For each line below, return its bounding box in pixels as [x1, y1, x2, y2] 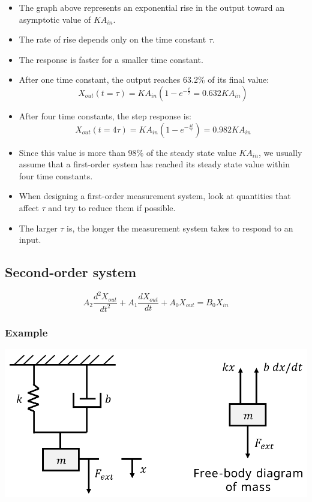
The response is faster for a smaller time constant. [19, 53, 203, 65]
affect [19, 201, 39, 214]
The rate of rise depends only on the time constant [19, 33, 206, 46]
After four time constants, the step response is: [19, 109, 191, 122]
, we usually [258, 146, 302, 158]
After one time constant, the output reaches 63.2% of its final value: [19, 73, 269, 86]
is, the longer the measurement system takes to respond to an [67, 221, 293, 234]
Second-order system [5, 263, 137, 281]
